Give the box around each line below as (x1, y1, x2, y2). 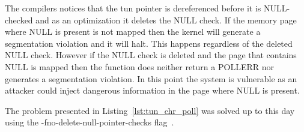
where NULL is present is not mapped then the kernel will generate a (5, 25, 261, 38)
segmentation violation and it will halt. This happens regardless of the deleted (5, 37, 293, 49)
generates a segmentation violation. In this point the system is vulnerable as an (5, 72, 297, 85)
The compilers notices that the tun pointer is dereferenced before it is (5, 2, 261, 14)
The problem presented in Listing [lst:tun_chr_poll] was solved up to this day (5, 104, 295, 116)
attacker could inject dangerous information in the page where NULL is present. (5, 84, 300, 97)
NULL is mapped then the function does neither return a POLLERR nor (5, 60, 274, 73)
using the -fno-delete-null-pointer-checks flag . (5, 116, 174, 128)
